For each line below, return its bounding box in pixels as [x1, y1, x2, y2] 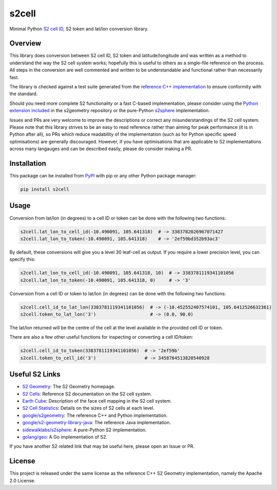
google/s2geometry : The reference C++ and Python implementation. [22, 412, 168, 419]
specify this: [9, 256, 36, 262]
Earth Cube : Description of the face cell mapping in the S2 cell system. [22, 398, 172, 404]
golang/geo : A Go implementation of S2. [22, 434, 108, 440]
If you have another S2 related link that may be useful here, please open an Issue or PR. [9, 443, 195, 449]
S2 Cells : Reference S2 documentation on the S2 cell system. [22, 391, 152, 397]
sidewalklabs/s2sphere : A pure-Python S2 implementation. [22, 427, 147, 433]
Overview [9, 39, 42, 48]
